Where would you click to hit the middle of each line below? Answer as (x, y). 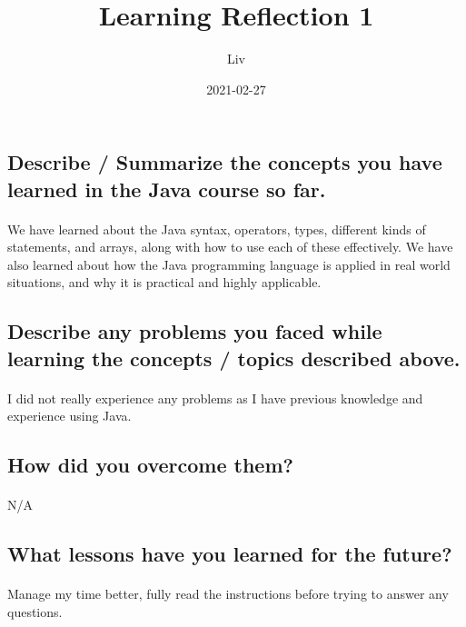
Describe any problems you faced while (195, 331)
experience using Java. (69, 416)
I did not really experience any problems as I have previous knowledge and (215, 398)
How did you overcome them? (150, 465)
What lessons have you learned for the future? (230, 554)
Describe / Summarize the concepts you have (225, 162)
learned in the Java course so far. (167, 189)
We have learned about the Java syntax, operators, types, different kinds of (217, 229)
